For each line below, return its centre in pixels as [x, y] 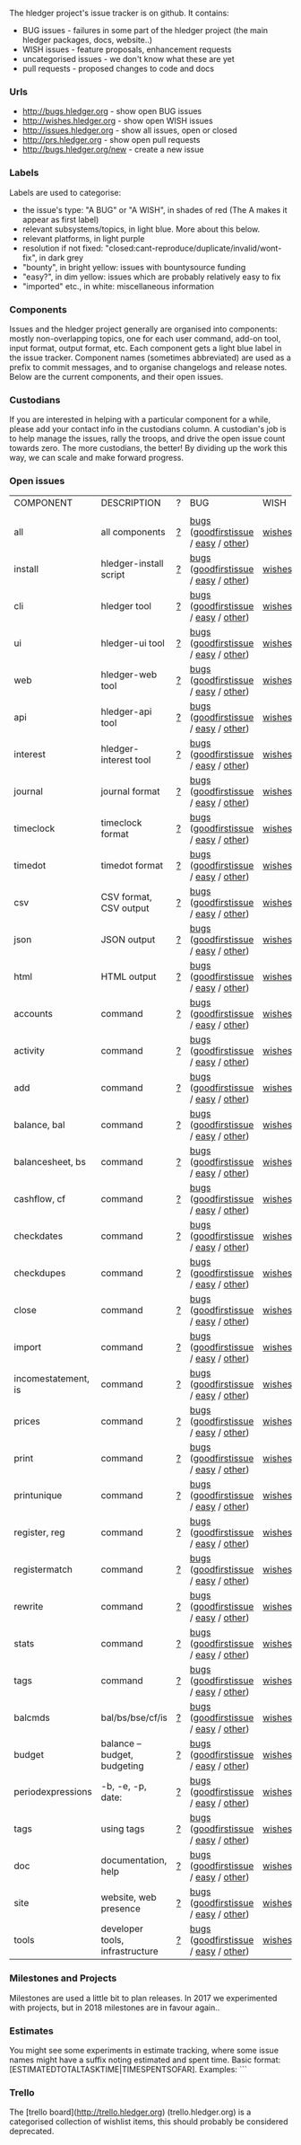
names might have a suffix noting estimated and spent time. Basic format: [145, 2060]
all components [133, 532]
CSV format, [126, 897]
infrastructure [129, 1951]
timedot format [132, 866]
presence [120, 1909]
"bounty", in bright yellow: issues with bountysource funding [134, 267]
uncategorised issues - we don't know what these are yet [128, 59]
